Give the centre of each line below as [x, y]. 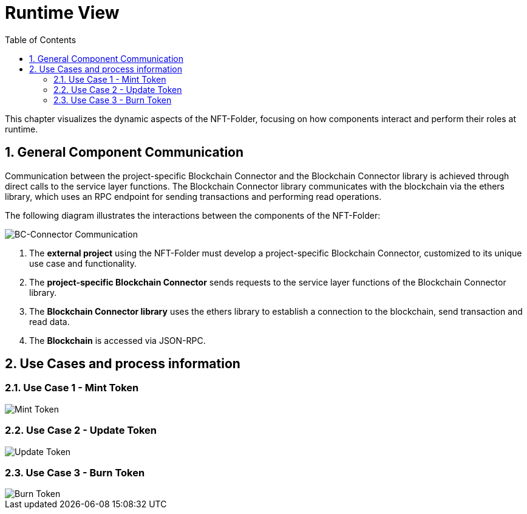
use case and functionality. [83, 263]
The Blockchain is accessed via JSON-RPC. [117, 340]
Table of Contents [41, 39]
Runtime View [62, 13]
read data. [49, 321]
